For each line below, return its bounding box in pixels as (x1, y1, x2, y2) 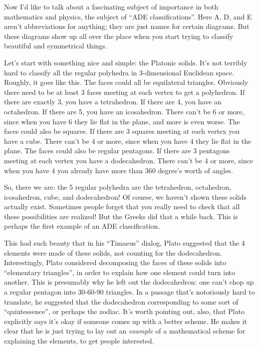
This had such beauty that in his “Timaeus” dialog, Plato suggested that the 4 (4, 238, 245, 248)
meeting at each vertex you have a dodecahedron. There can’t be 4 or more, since (4, 155, 254, 165)
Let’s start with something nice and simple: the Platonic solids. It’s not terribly (4, 57, 248, 67)
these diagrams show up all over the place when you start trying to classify (4, 30, 234, 41)
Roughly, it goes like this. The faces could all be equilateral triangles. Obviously (4, 77, 249, 87)
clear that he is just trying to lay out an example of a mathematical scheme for (4, 326, 246, 336)
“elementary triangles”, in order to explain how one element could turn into (4, 267, 236, 277)
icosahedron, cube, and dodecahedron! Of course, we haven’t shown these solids (4, 191, 247, 202)
